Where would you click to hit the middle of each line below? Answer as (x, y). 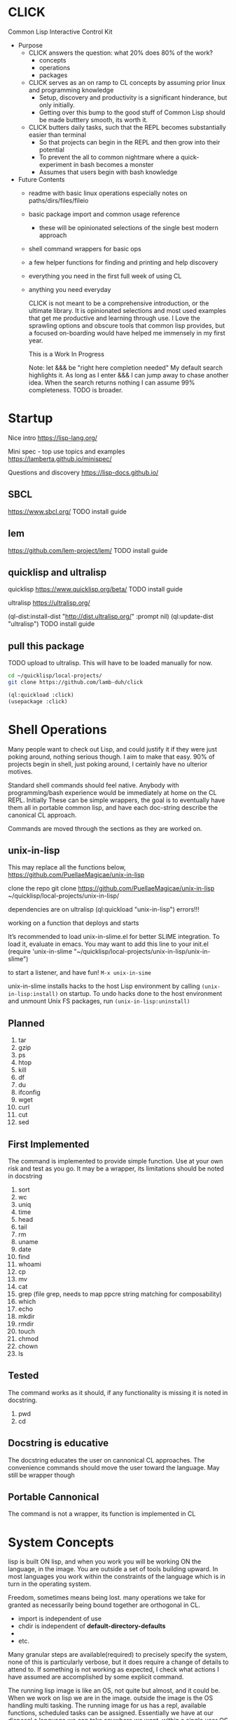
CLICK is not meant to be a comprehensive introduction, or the (119, 303)
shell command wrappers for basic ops (85, 248)
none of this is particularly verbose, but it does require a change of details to (118, 1662)
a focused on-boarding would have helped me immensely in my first (127, 333)
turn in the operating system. (50, 1584)
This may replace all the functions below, (67, 867)
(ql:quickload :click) (41, 695)
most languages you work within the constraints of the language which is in (117, 1577)
